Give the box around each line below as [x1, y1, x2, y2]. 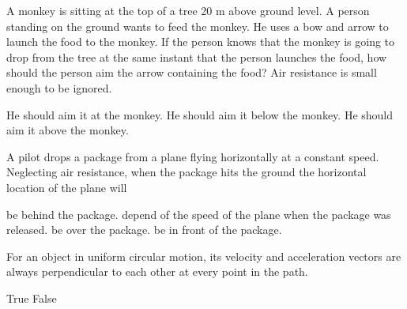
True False [6, 289, 57, 306]
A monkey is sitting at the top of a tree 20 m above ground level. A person [6, 2, 370, 18]
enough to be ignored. [6, 79, 112, 96]
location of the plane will [6, 179, 127, 195]
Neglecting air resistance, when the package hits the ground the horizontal [6, 164, 367, 180]
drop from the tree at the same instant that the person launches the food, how [6, 48, 387, 65]
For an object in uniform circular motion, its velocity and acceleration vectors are [6, 247, 401, 264]
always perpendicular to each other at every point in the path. [6, 263, 308, 280]
